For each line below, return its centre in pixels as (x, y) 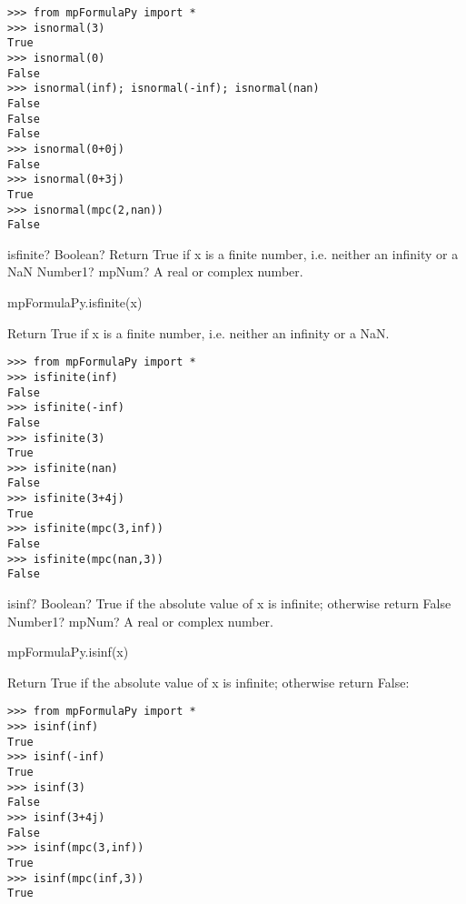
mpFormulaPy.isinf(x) (68, 652)
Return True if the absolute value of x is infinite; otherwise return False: (208, 682)
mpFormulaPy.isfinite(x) (75, 302)
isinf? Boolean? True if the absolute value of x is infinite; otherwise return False (229, 603)
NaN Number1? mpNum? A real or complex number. (155, 271)
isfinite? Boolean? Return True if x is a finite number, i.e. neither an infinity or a (233, 253)
